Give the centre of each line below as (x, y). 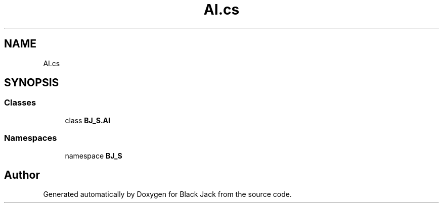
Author (22, 175)
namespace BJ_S (94, 156)
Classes (20, 103)
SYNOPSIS (32, 83)
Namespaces (31, 138)
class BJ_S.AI (87, 120)
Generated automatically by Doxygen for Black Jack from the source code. (167, 194)
